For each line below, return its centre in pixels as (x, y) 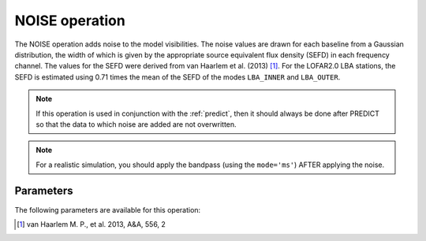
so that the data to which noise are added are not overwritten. (136, 124)
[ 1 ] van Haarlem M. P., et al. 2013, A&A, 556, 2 (91, 224)
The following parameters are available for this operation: (108, 209)
